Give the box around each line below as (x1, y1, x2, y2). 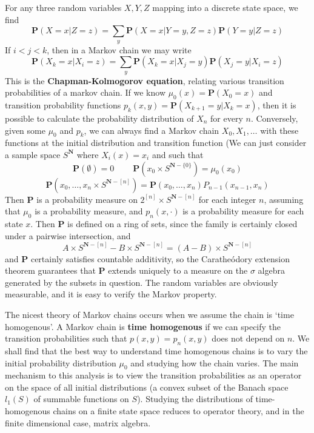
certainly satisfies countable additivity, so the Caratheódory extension (30, 252, 290, 265)
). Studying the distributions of (137, 392, 253, 405)
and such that (152, 148, 204, 160)
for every (210, 111, 243, 124)
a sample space (5, 148, 61, 160)
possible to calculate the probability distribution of (5, 111, 194, 124)
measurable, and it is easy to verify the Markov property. (5, 288, 217, 300)
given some (5, 124, 45, 136)
